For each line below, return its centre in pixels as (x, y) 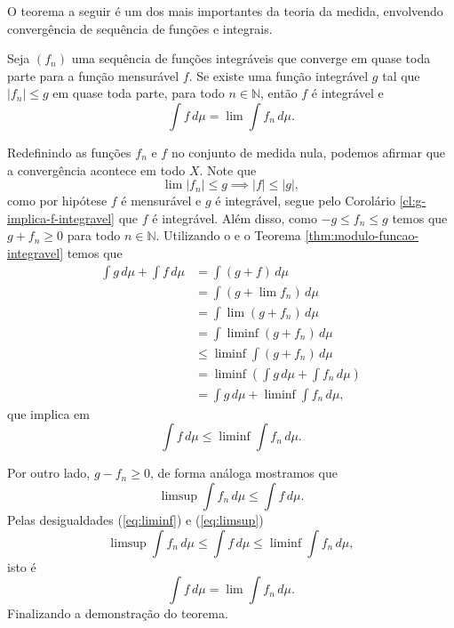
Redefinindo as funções (69, 152)
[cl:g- (413, 201)
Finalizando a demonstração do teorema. (118, 613)
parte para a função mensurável (93, 75)
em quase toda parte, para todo (139, 93)
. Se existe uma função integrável (279, 75)
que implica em (48, 413)
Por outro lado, (49, 473)
